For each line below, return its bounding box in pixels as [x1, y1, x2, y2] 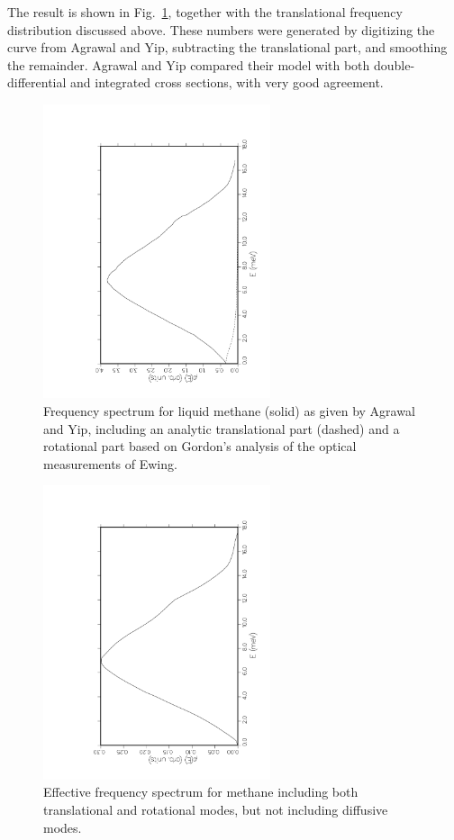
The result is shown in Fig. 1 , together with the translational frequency [7, 3, 403, 21]
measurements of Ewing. [43, 454, 177, 473]
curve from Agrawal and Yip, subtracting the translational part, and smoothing [7, 38, 448, 57]
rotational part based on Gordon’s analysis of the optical [43, 437, 357, 456]
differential [7, 73, 67, 92]
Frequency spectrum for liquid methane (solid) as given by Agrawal [43, 401, 415, 420]
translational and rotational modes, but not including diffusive [43, 799, 388, 818]
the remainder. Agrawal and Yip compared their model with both [7, 55, 370, 74]
